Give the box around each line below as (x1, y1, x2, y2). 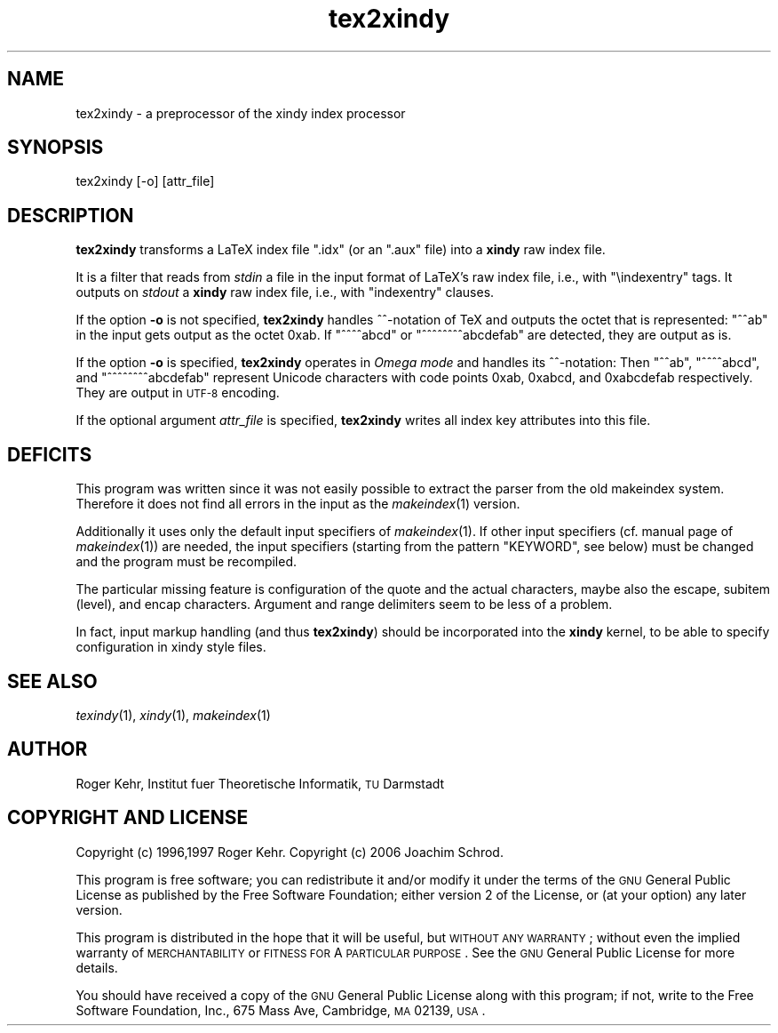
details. (75, 959, 118, 975)
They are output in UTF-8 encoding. (75, 385, 280, 401)
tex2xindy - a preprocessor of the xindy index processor (75, 105, 406, 121)
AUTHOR (7, 738, 88, 761)
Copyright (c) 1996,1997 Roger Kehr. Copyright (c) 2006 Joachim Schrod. (75, 844, 504, 860)
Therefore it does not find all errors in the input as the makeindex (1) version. (75, 496, 520, 512)
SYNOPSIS (7, 136, 104, 159)
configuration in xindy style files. (75, 639, 266, 655)
